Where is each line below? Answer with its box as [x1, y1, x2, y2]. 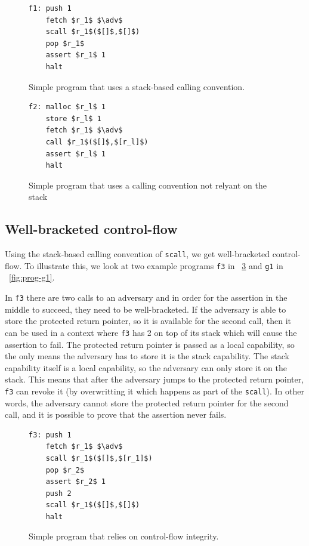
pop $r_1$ [45, 39, 85, 48]
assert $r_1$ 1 [45, 51, 106, 60]
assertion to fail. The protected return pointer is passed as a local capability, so [5, 338, 295, 350]
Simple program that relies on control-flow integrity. [29, 530, 219, 542]
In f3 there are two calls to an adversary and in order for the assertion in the [5, 291, 288, 304]
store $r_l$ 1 [45, 114, 101, 123]
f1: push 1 [29, 4, 72, 13]
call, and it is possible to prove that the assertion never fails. [5, 408, 227, 421]
